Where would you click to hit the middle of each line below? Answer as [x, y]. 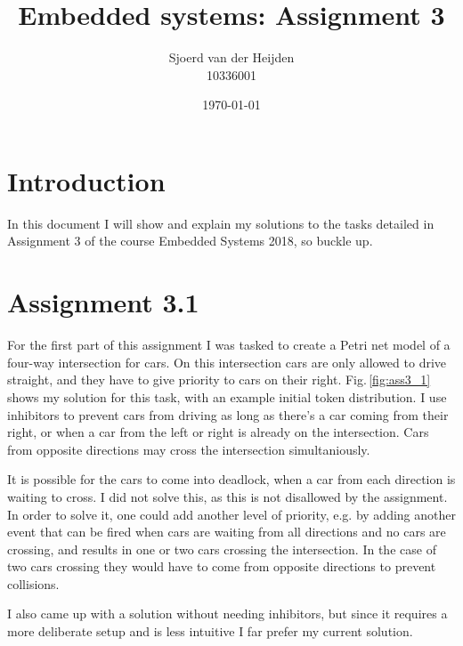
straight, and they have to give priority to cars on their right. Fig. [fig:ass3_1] [219, 380]
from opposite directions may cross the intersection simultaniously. [189, 449]
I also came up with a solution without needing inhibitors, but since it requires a [227, 614]
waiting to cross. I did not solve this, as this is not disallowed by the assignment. [227, 496]
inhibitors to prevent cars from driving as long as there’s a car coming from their [228, 414]
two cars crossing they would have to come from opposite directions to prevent [222, 566]
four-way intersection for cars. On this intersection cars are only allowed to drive [227, 362]
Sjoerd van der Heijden [231, 57]
